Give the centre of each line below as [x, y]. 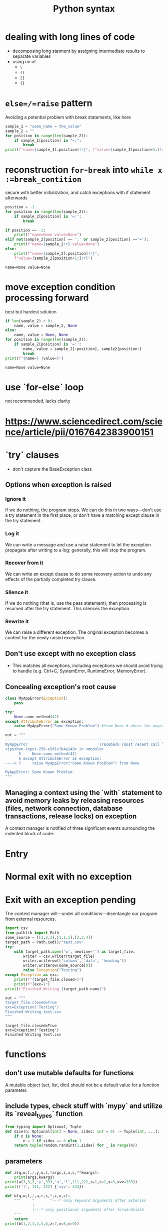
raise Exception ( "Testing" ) [52, 970]
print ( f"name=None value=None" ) [48, 235]
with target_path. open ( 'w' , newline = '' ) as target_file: [75, 952]
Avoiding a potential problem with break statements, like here [68, 117]
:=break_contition [43, 180]
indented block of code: [30, 833]
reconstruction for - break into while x [84, 170]
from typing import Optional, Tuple [43, 1127]
